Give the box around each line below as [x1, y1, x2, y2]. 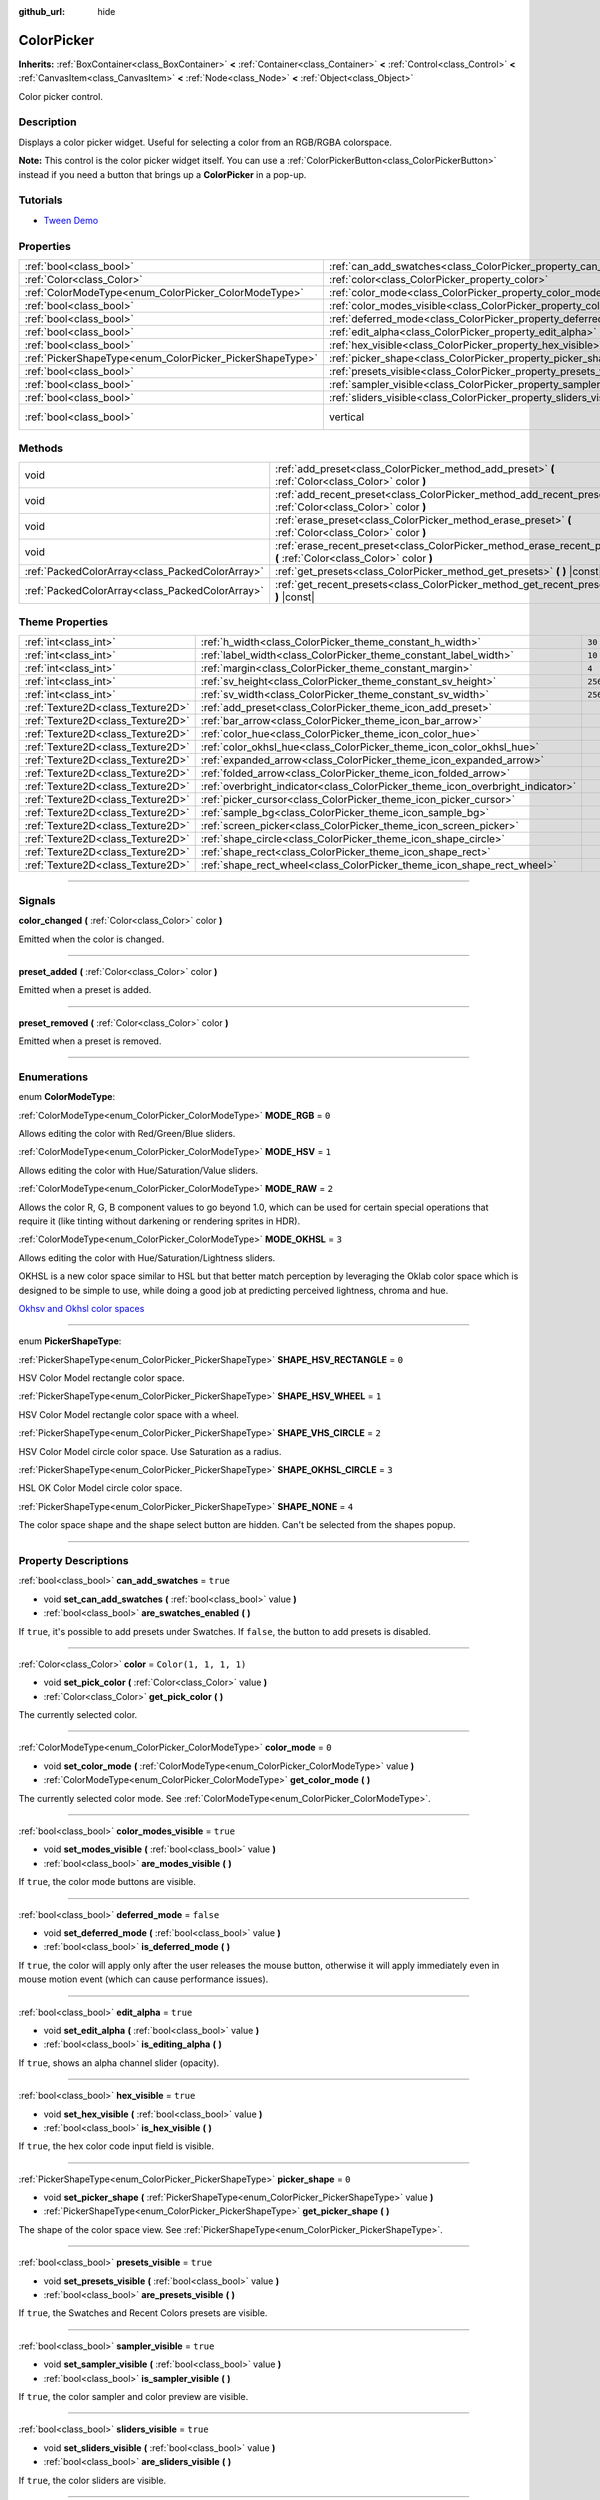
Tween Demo [43, 214, 99, 226]
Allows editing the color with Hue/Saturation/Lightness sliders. [18, 1251, 276, 1264]
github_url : [18, 6, 65, 17]
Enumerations [18, 1070, 89, 1084]
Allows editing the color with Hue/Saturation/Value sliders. [18, 1164, 259, 1176]
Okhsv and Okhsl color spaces [18, 1302, 145, 1314]
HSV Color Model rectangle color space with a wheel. [18, 1408, 240, 1420]
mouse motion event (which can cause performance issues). [18, 1973, 269, 1985]
